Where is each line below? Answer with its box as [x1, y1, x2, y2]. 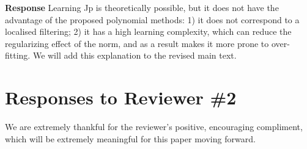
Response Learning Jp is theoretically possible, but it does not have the [5, 1, 279, 13]
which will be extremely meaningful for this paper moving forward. [5, 132, 256, 145]
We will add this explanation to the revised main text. [32, 49, 237, 62]
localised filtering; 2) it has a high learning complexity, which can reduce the [5, 25, 292, 38]
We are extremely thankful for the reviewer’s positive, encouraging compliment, [5, 120, 303, 133]
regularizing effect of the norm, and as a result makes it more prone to [5, 37, 269, 49]
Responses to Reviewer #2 [5, 85, 237, 110]
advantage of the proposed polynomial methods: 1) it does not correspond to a [5, 13, 300, 26]
